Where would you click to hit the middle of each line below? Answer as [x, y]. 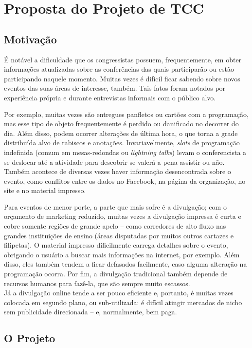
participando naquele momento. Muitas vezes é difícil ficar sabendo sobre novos [122, 78]
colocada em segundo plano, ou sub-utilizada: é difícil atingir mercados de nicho [123, 302]
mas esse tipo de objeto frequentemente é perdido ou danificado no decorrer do [121, 124]
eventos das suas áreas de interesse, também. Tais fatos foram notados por [115, 88]
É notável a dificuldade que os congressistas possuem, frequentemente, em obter [123, 59]
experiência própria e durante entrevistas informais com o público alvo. [110, 97]
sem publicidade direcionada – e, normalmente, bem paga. [90, 312]
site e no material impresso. [45, 190]
